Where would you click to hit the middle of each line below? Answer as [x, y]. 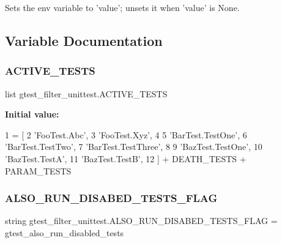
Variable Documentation [84, 40]
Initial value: [32, 114]
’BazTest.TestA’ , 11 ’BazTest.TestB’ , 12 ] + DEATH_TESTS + [126, 158]
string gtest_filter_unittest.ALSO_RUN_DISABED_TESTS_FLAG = [141, 221]
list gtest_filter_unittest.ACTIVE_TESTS [86, 93]
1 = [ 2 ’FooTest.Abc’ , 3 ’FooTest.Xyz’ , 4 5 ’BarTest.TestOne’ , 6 [126, 134]
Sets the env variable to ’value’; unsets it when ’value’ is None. [122, 7]
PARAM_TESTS [38, 170]
